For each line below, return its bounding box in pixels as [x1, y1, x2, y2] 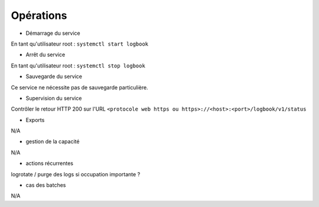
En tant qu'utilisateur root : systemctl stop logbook [11, 62, 146, 69]
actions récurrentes [25, 160, 74, 167]
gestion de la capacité [25, 138, 80, 145]
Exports [25, 116, 45, 124]
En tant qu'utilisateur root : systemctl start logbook [11, 40, 149, 47]
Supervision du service [25, 95, 82, 102]
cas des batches [25, 182, 66, 189]
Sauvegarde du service [25, 73, 83, 80]
